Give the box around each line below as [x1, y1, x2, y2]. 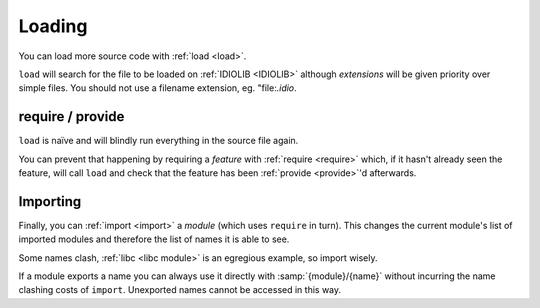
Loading [18, 15, 88, 37]
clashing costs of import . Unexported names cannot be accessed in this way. [18, 284, 342, 296]
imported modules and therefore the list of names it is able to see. [18, 233, 290, 245]
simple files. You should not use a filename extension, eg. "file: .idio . [18, 82, 297, 94]
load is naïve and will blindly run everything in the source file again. [18, 135, 299, 147]
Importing [18, 193, 82, 210]
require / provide [18, 108, 125, 125]
